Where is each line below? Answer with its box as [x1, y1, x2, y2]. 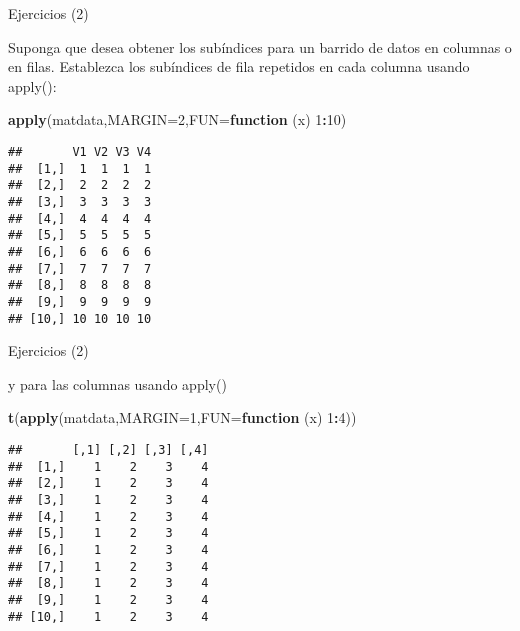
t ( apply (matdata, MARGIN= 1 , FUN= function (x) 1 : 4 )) [8, 407, 357, 428]
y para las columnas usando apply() [8, 373, 227, 394]
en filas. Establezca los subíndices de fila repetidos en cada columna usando [8, 56, 470, 77]
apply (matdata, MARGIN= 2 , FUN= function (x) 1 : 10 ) [8, 109, 347, 130]
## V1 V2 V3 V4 [8, 144, 152, 159]
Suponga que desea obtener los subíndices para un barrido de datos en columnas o [8, 36, 512, 57]
